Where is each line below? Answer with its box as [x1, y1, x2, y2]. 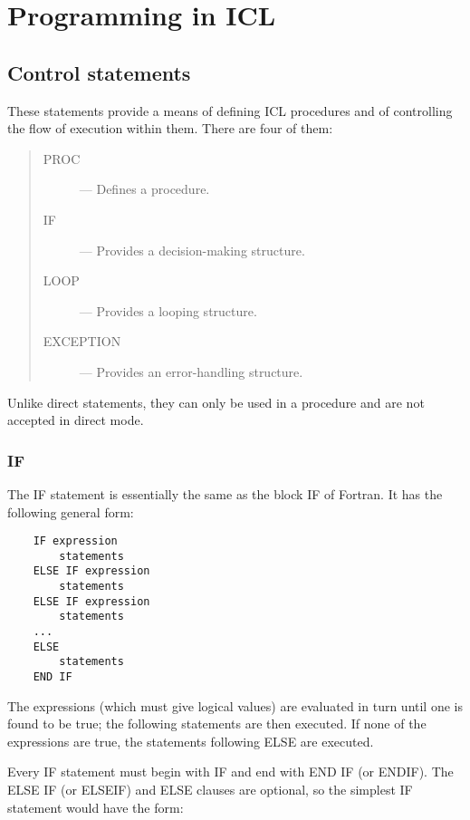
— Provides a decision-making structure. [79, 240, 305, 259]
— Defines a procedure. [79, 179, 210, 198]
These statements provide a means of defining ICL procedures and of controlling [7, 101, 453, 120]
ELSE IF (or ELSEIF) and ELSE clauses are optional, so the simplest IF [7, 780, 413, 799]
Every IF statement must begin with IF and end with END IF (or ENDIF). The [7, 762, 454, 781]
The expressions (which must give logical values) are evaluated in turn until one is [7, 696, 463, 715]
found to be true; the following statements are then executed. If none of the [7, 714, 427, 733]
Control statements [7, 58, 191, 86]
